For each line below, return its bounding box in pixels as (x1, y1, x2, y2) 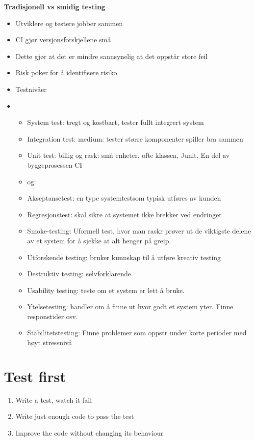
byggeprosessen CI (27, 159, 82, 170)
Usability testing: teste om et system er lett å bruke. (27, 285, 185, 295)
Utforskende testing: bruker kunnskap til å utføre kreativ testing (27, 252, 221, 262)
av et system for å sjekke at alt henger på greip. (27, 235, 171, 245)
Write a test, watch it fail (15, 394, 92, 405)
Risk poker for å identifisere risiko (15, 67, 117, 78)
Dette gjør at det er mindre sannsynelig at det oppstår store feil (15, 51, 208, 61)
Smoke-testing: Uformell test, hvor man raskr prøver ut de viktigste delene (27, 226, 251, 236)
